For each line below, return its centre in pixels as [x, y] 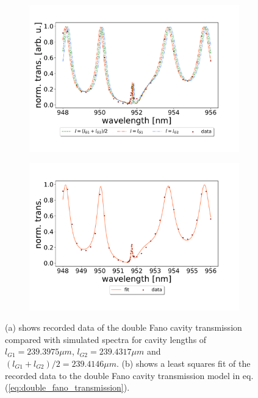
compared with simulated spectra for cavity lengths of [106, 339]
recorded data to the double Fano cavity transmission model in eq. [129, 375]
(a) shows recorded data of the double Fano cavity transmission [124, 327]
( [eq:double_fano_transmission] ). [67, 387]
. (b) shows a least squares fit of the [184, 363]
